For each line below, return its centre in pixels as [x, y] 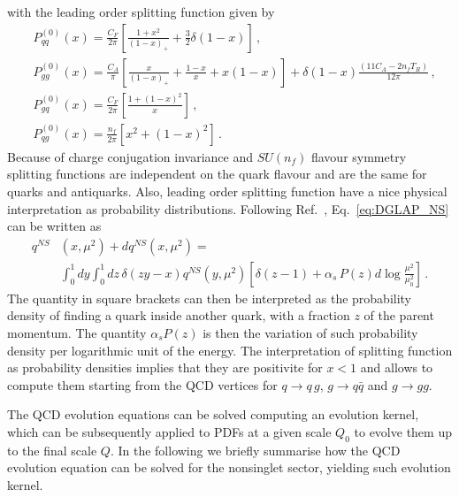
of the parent [399, 315]
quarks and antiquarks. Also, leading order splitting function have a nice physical [227, 191]
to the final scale [52, 450]
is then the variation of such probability [310, 332]
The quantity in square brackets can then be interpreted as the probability [210, 298]
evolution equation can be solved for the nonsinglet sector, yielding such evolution [229, 467]
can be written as [54, 226]
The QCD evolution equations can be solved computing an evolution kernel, [213, 414]
